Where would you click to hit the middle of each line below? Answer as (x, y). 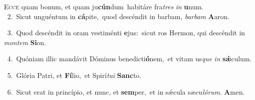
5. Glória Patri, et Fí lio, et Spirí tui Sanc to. (74, 75)
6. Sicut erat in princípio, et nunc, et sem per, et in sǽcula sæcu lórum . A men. (126, 91)
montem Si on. (25, 42)
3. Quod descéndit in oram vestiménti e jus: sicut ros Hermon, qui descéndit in (126, 33)
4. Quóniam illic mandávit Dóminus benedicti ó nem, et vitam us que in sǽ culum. (129, 59)
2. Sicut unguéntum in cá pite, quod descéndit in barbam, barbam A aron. (118, 16)
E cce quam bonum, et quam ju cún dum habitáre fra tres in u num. (104, 6)
